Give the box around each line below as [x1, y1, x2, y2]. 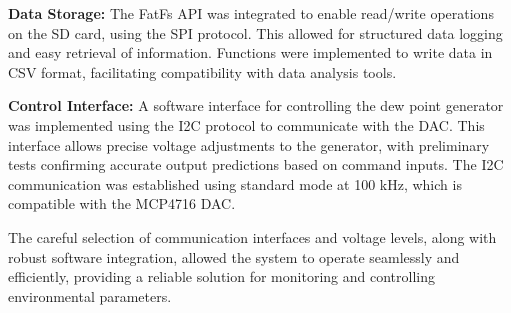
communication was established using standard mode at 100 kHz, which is [8, 173, 462, 194]
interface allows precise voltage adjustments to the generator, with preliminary [8, 134, 490, 155]
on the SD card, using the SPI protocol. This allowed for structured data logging [8, 22, 503, 43]
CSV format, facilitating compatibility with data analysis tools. [8, 61, 397, 82]
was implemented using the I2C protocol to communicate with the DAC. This [8, 114, 485, 135]
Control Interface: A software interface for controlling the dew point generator [8, 95, 504, 116]
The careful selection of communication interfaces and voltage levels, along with [8, 226, 497, 247]
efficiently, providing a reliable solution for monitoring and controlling [8, 266, 435, 287]
